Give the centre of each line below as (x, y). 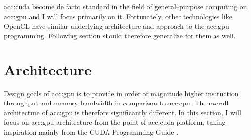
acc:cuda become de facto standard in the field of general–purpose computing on (125, 6)
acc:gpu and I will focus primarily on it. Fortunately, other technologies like (118, 16)
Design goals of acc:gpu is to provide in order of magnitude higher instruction (121, 93)
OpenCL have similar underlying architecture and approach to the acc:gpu (117, 26)
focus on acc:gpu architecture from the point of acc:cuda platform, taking (115, 122)
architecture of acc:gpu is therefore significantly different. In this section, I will (123, 112)
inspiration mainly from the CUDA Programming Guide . (91, 131)
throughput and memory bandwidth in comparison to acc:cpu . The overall (116, 103)
